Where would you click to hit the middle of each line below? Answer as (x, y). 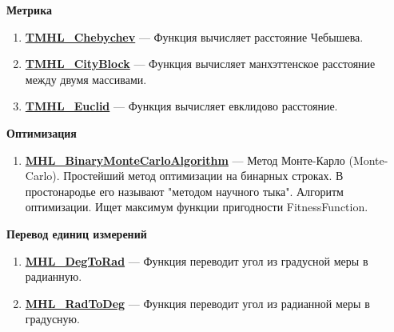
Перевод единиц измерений (77, 233)
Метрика (29, 10)
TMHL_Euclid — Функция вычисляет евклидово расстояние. (181, 106)
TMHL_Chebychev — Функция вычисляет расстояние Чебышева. (194, 36)
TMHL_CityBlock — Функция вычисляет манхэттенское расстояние (200, 64)
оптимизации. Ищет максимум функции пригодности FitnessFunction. (197, 207)
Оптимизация (42, 132)
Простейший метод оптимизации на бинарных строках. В (203, 176)
